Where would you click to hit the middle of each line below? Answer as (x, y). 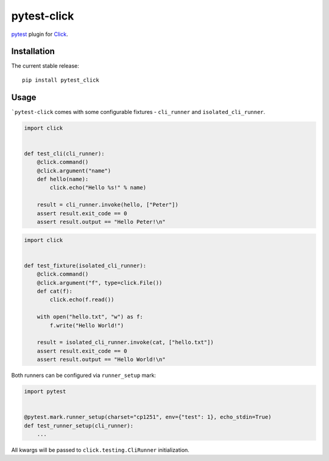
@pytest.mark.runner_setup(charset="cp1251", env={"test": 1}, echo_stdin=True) (148, 417)
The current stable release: (45, 66)
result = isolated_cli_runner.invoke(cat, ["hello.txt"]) (125, 342)
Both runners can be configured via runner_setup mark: (84, 376)
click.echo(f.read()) (82, 300)
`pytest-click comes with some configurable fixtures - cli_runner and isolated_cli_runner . (138, 112)
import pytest (45, 391)
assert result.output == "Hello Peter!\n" (101, 222)
